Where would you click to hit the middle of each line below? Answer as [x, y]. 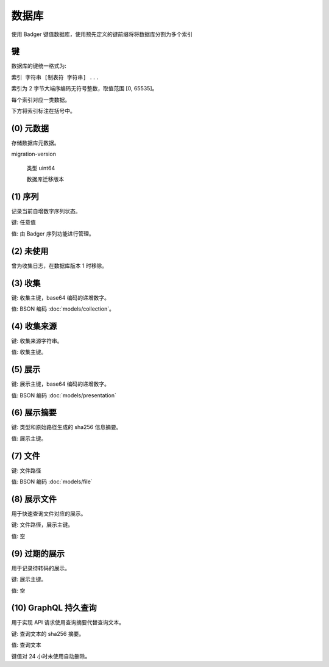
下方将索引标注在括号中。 [43, 111]
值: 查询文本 [26, 645]
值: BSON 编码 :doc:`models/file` [52, 481]
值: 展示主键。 [29, 438]
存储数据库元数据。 [35, 143]
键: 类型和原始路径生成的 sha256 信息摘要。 [66, 427]
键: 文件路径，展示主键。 [42, 525]
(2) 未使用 [30, 251]
